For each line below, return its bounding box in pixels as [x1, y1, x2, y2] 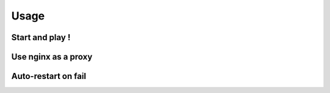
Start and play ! [11, 32, 71, 43]
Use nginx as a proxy [11, 52, 93, 62]
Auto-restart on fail [11, 71, 87, 81]
